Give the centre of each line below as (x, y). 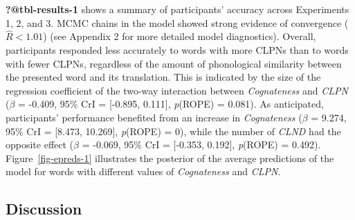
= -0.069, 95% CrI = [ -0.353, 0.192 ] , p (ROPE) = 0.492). (201, 144)
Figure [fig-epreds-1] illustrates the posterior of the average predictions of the (170, 158)
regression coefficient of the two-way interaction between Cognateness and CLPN (177, 90)
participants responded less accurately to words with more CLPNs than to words (177, 50)
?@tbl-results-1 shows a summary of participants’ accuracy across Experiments (177, 9)
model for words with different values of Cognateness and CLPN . (143, 171)
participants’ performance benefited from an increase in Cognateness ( (154, 117)
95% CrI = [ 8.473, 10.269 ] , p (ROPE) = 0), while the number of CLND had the (173, 131)
